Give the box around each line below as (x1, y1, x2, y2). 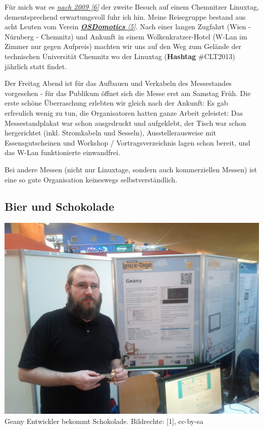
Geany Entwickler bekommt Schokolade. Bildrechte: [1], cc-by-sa (5, 415, 203, 426)
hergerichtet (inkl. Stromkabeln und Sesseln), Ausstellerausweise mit (5, 127, 217, 138)
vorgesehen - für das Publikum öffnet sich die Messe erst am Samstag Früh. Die (5, 87, 251, 98)
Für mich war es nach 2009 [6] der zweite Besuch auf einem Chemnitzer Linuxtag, (5, 2, 259, 12)
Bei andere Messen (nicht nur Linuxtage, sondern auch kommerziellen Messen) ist (5, 164, 257, 174)
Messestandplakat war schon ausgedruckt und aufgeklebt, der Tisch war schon (5, 117, 246, 128)
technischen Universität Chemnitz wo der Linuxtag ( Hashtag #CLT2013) (5, 51, 235, 61)
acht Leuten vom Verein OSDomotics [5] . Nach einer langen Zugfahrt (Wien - (5, 21, 251, 32)
